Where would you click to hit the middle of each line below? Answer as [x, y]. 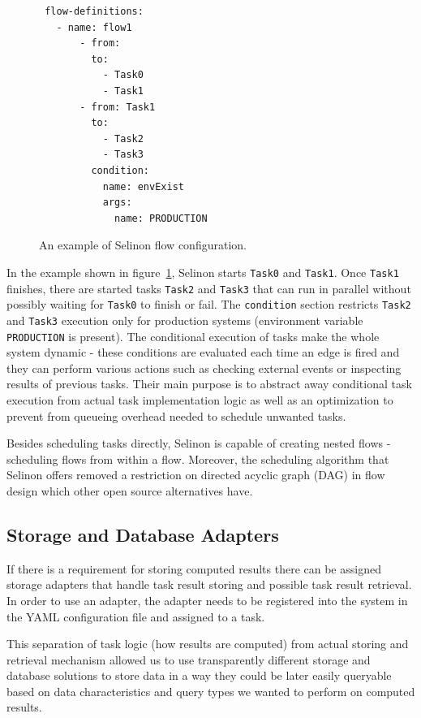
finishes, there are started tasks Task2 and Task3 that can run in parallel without [209, 288]
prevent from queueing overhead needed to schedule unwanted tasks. [176, 415]
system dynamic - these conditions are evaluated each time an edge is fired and [203, 352]
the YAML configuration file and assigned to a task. [136, 616]
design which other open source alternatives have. [130, 490]
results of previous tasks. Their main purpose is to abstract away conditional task [209, 384]
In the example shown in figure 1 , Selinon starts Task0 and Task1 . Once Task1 [203, 272]
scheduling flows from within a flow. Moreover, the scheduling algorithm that [198, 458]
